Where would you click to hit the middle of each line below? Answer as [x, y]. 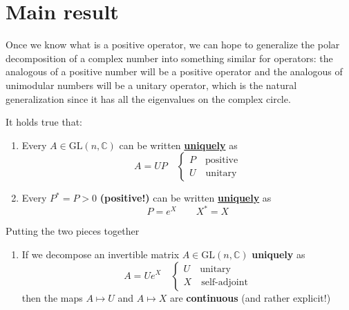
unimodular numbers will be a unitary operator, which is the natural [151, 85]
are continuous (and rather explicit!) [250, 297]
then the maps [52, 297]
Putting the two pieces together [73, 231]
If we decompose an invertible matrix [101, 254]
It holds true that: [44, 122]
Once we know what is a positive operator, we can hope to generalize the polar [173, 45]
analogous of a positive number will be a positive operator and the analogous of [174, 71]
